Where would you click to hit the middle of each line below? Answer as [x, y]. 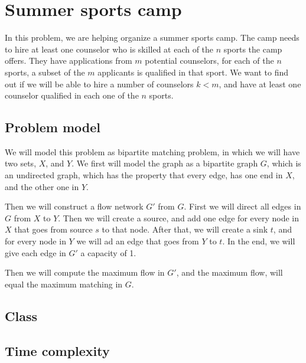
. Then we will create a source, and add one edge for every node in [179, 218]
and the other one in [42, 186]
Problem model [53, 127]
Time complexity [57, 350]
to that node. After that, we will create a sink [185, 229]
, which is [284, 163]
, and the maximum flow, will [230, 272]
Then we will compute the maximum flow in [85, 272]
